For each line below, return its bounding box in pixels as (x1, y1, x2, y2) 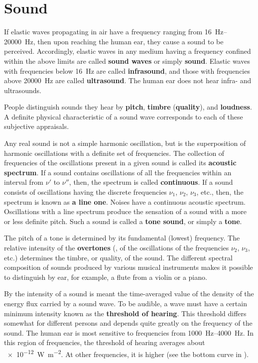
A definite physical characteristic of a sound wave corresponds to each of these (4, 111, 243, 121)
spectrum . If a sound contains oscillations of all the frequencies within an (4, 167, 232, 177)
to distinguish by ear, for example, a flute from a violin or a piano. (4, 271, 207, 282)
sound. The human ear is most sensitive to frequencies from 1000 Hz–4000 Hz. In (4, 327, 254, 338)
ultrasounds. (4, 85, 41, 95)
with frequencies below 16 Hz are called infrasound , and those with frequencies (4, 65, 250, 76)
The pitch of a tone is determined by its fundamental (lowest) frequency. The (4, 233, 240, 243)
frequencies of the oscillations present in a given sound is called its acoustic (4, 157, 237, 168)
